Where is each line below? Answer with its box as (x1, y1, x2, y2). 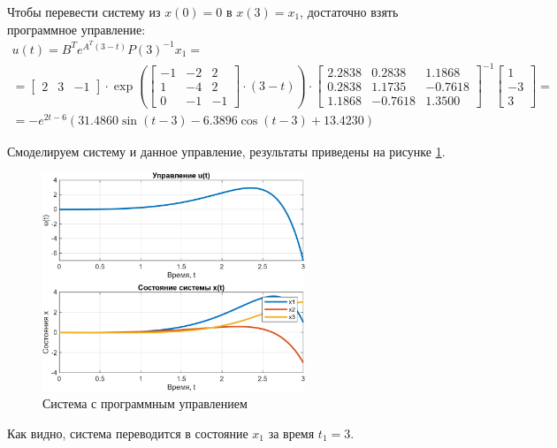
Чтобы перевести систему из (7, 3, 161, 20)
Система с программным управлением (42, 394, 248, 413)
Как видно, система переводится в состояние (7, 423, 248, 442)
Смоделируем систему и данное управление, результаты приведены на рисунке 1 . (7, 141, 446, 160)
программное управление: (7, 19, 146, 38)
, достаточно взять (300, 3, 399, 20)
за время (268, 423, 315, 442)
